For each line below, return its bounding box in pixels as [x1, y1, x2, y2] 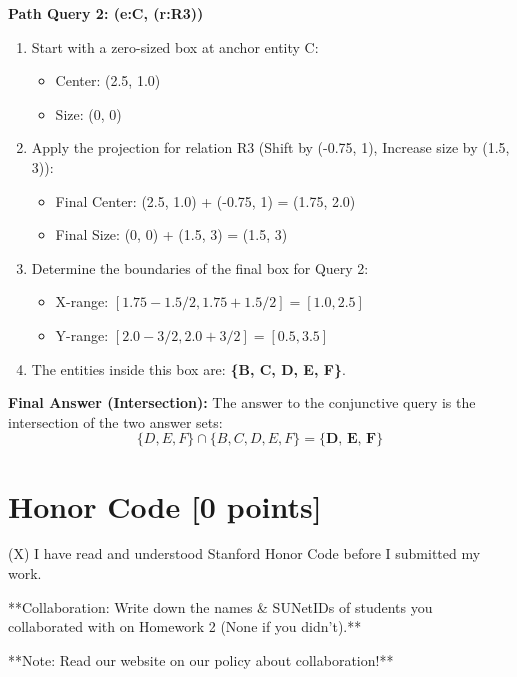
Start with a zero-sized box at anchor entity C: [31, 36, 319, 57]
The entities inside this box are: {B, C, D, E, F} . [31, 358, 346, 379]
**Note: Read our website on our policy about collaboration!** [8, 649, 394, 670]
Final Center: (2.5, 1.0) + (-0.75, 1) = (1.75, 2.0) [55, 190, 356, 211]
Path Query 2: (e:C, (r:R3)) [8, 3, 204, 23]
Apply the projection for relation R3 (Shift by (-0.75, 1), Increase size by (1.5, [31, 137, 510, 158]
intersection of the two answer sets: [8, 411, 223, 432]
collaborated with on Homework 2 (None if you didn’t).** [8, 616, 362, 637]
